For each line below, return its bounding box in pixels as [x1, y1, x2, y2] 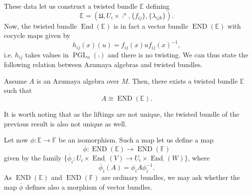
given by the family [4, 152, 62, 162]
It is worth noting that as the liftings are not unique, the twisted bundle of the [4, 108, 239, 119]
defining [146, 1, 170, 11]
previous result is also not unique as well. [4, 118, 127, 128]
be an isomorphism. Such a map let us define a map [58, 135, 213, 145]
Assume [4, 75, 27, 86]
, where [188, 152, 210, 162]
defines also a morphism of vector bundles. [25, 181, 152, 192]
